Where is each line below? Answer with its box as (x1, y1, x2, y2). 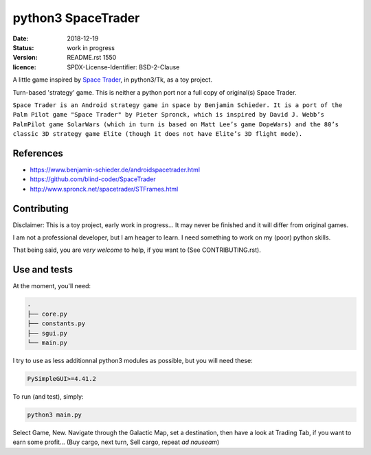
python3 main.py (27, 410, 82, 419)
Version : (12, 54, 38, 62)
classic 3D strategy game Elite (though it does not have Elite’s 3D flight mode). (12, 130, 303, 138)
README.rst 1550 (67, 54, 117, 62)
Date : (12, 34, 29, 43)
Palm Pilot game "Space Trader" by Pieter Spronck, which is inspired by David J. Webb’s (12, 110, 324, 119)
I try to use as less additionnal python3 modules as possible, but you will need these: (12, 356, 254, 364)
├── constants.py (27, 320, 86, 327)
